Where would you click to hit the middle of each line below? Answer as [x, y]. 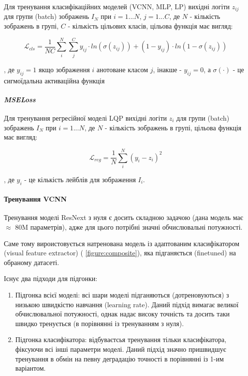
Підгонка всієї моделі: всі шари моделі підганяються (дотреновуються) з [122, 295]
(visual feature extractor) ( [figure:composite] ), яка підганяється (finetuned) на [120, 253]
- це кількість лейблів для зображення [80, 179]
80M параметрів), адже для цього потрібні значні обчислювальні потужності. [129, 227]
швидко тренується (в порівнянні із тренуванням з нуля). [100, 323]
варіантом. [30, 368]
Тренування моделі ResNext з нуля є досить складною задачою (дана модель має [124, 217]
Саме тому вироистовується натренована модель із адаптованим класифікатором [122, 243]
